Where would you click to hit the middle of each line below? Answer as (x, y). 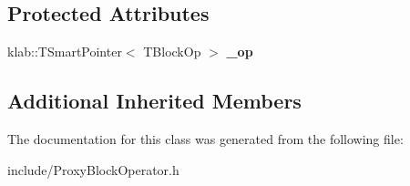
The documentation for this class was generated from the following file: (205, 139)
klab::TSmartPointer (65, 52)
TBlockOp (172, 52)
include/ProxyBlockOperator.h (93, 169)
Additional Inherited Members (154, 101)
